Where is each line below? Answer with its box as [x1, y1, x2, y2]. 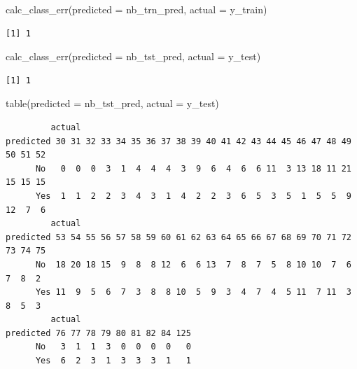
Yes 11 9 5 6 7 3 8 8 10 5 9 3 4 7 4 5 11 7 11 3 [35, 287, 351, 298]
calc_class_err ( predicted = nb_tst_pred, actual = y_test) [6, 49, 261, 64]
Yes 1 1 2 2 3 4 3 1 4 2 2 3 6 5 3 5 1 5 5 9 [35, 190, 351, 201]
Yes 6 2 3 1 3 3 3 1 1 [35, 356, 191, 366]
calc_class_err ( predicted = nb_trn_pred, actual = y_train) [6, 2, 267, 16]
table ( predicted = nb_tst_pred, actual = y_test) [6, 96, 219, 111]
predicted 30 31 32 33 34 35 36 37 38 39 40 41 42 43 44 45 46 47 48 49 [6, 136, 351, 146]
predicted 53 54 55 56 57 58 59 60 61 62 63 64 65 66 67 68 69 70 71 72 [6, 232, 351, 242]
